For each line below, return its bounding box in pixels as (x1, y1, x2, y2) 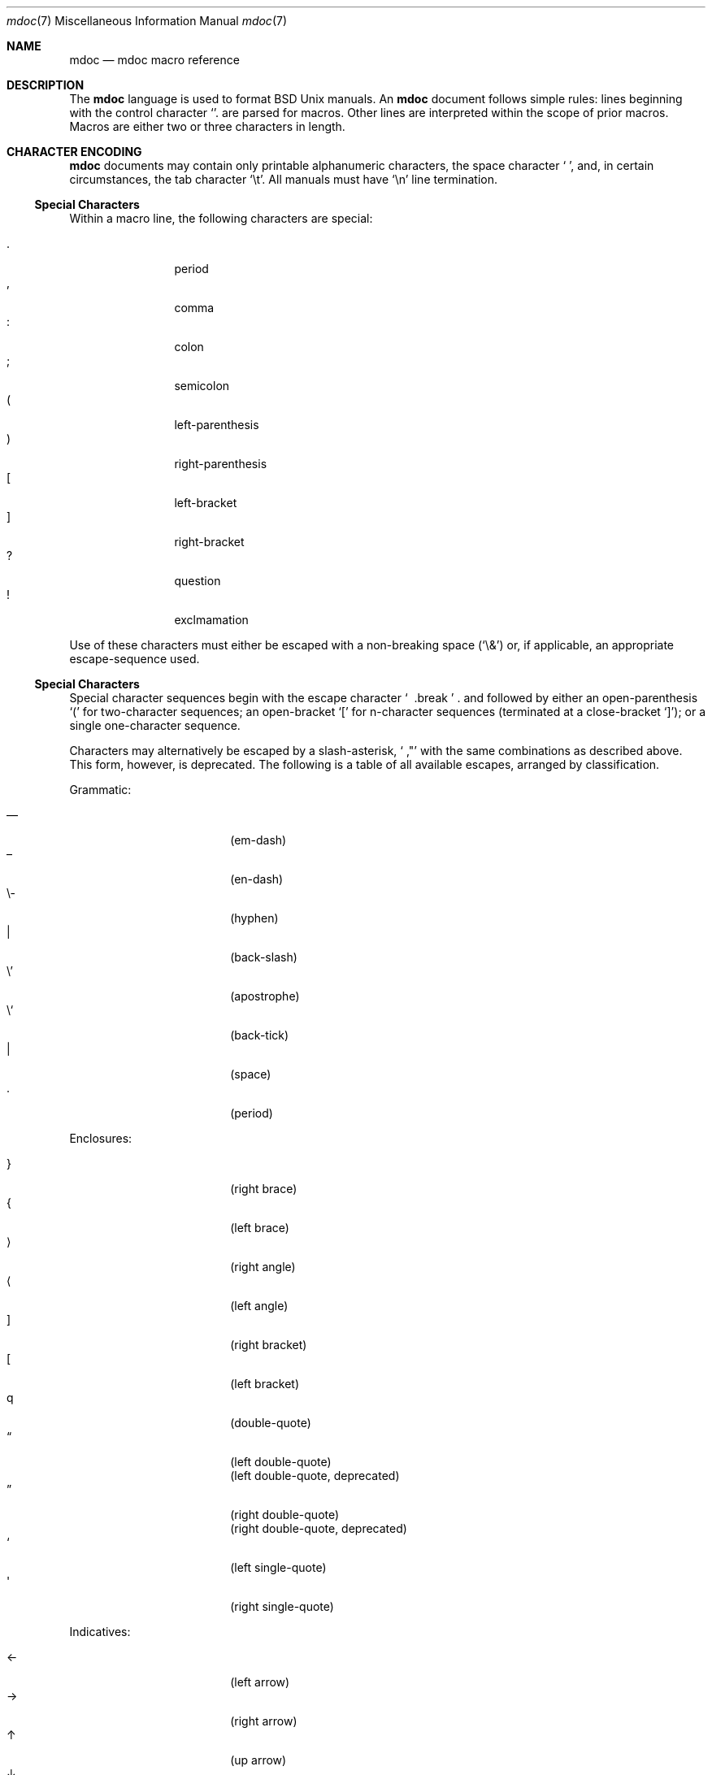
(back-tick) (230, 1028, 289, 1042)
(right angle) (230, 1260, 296, 1274)
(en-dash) (230, 872, 284, 886)
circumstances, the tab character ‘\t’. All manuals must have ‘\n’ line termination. (69, 172, 498, 186)
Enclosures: (69, 1131, 132, 1145)
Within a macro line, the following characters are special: (69, 211, 373, 225)
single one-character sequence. (69, 718, 241, 732)
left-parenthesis (174, 418, 259, 432)
